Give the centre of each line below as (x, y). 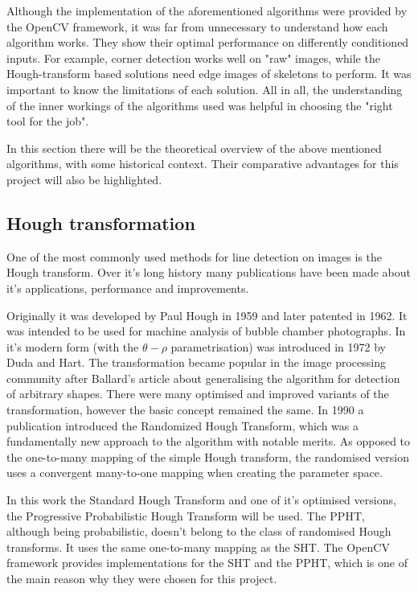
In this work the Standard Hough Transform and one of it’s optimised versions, (201, 500)
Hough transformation (101, 222)
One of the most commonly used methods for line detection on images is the (195, 256)
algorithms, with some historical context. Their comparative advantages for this (203, 164)
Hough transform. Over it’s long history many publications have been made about (209, 272)
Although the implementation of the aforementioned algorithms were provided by (207, 10)
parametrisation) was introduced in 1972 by (279, 346)
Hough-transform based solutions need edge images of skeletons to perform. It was (209, 74)
